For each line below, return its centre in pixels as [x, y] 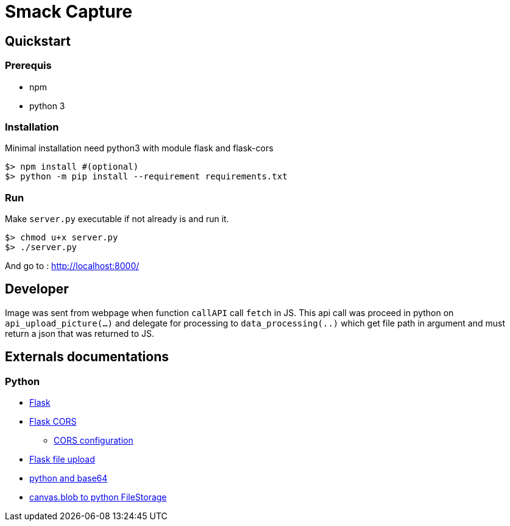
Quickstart [38, 41]
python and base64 [69, 478]
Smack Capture [69, 12]
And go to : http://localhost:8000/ [72, 266]
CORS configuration [94, 441]
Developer [37, 289]
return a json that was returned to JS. [80, 333]
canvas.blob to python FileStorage [98, 497]
